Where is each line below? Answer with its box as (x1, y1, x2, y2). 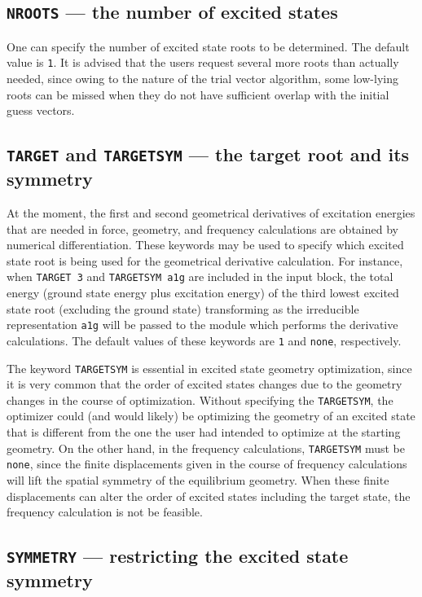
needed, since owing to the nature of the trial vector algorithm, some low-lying (7, 70, 398, 87)
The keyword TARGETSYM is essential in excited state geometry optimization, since (7, 359, 412, 376)
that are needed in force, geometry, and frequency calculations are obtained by (7, 220, 398, 237)
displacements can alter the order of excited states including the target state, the (7, 487, 411, 504)
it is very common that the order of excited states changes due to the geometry (7, 375, 402, 393)
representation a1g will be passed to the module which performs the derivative (7, 316, 398, 333)
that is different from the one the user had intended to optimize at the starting (7, 424, 401, 441)
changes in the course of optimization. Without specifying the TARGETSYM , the (7, 391, 393, 408)
